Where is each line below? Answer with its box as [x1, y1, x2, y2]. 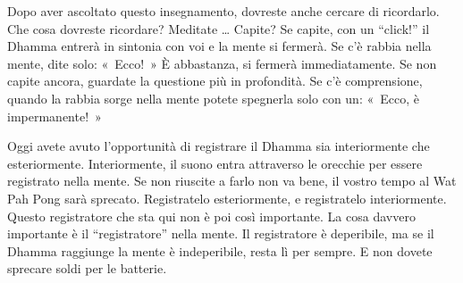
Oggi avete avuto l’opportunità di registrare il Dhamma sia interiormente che [7, 137, 430, 155]
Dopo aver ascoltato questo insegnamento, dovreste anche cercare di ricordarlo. [7, 2, 440, 20]
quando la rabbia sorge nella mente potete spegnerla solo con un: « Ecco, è [7, 88, 419, 107]
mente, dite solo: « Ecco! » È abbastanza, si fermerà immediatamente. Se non [7, 54, 437, 72]
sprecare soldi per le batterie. [7, 259, 167, 278]
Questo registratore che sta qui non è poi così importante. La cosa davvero [7, 206, 416, 225]
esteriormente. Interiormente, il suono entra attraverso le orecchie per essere [7, 154, 423, 172]
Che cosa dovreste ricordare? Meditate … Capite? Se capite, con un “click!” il [7, 19, 430, 37]
